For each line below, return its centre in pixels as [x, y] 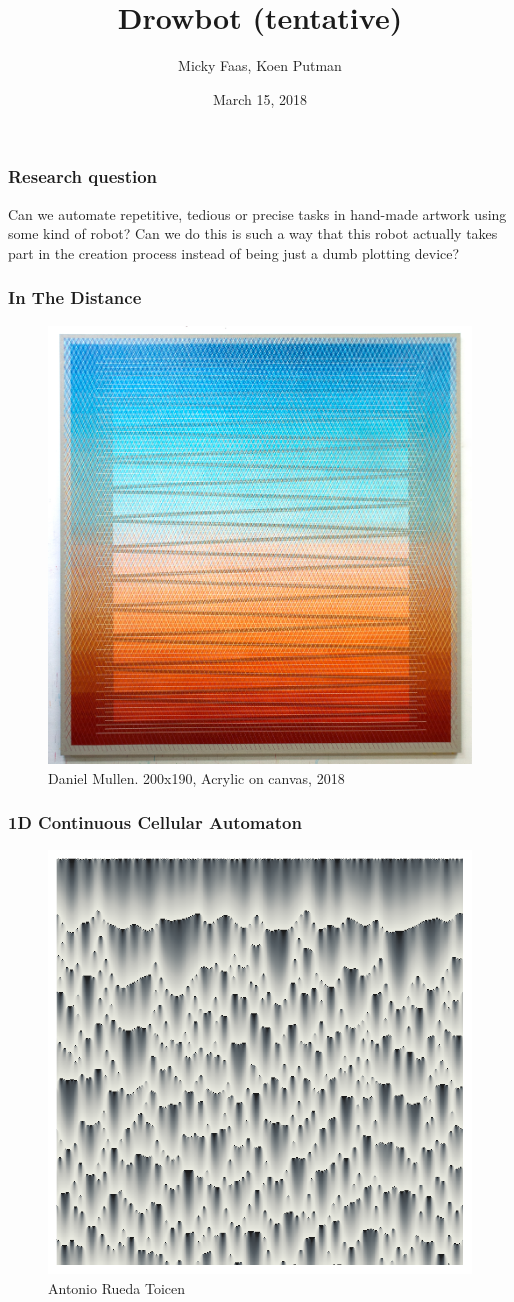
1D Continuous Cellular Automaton [155, 822]
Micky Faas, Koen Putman [260, 65]
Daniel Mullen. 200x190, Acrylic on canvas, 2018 [196, 777]
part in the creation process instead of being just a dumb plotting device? [234, 252]
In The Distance [75, 297]
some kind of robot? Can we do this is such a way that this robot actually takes [253, 233]
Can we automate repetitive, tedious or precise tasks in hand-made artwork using [257, 213]
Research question [83, 176]
